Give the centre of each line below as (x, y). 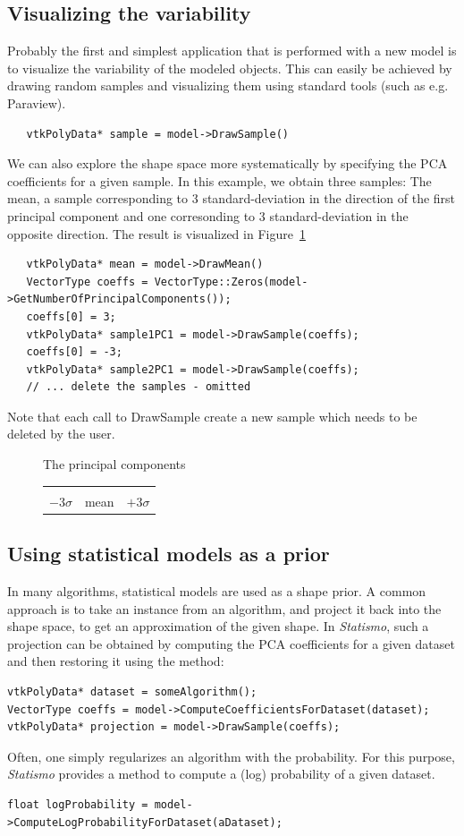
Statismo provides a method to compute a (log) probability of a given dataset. (221, 774)
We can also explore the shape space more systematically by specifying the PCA (228, 163)
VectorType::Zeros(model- (231, 282)
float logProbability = (78, 804)
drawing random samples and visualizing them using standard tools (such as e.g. (228, 85)
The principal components (114, 464)
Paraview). (37, 102)
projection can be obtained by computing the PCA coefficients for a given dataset (231, 643)
